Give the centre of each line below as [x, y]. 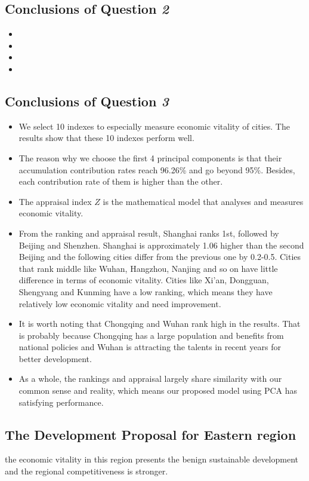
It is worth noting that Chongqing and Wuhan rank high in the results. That [160, 324]
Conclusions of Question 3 [87, 101]
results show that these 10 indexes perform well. [106, 138]
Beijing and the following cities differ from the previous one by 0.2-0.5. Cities [160, 257]
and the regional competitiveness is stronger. [86, 471]
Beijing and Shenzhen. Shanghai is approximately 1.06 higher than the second [161, 245]
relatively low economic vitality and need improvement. [120, 303]
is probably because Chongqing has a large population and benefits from [151, 335]
